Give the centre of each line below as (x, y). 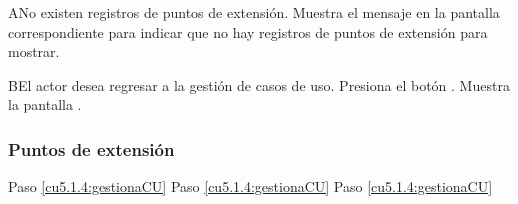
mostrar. (34, 51)
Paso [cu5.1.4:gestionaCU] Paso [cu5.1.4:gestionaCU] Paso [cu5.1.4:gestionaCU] (250, 186)
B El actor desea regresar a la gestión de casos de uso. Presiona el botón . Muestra (259, 84)
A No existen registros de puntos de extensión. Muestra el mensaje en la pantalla (254, 12)
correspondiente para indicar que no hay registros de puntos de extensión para (248, 31)
